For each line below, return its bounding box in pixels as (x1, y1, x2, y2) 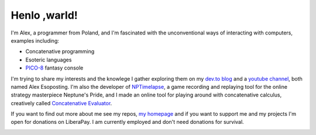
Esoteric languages (25, 56, 72, 63)
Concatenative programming (25, 48, 95, 55)
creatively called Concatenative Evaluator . (11, 99, 112, 106)
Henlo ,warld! (11, 9, 78, 22)
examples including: (11, 37, 60, 44)
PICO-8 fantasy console (25, 64, 84, 71)
